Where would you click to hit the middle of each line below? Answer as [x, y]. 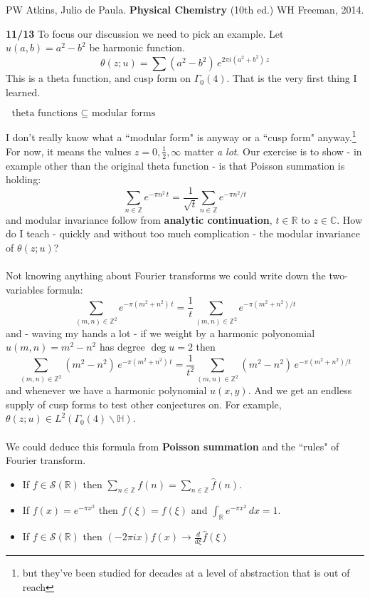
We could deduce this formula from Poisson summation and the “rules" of [173, 446]
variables [25, 289]
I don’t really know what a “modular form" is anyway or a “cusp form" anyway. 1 [181, 136]
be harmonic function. [137, 47]
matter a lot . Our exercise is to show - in [273, 151]
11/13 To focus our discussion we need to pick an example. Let [145, 33]
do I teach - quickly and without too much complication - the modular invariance [183, 233]
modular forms [124, 114]
